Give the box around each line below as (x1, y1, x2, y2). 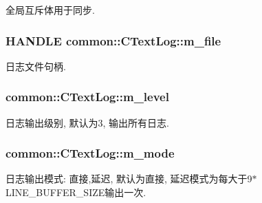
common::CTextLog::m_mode (6, 145, 175, 162)
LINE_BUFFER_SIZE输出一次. (6, 185, 146, 200)
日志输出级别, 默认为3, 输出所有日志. (6, 115, 169, 129)
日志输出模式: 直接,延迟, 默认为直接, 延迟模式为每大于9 (6, 171, 252, 186)
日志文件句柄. (6, 58, 66, 73)
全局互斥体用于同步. (6, 3, 95, 17)
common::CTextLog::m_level (6, 88, 169, 105)
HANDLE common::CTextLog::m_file (6, 32, 221, 49)
